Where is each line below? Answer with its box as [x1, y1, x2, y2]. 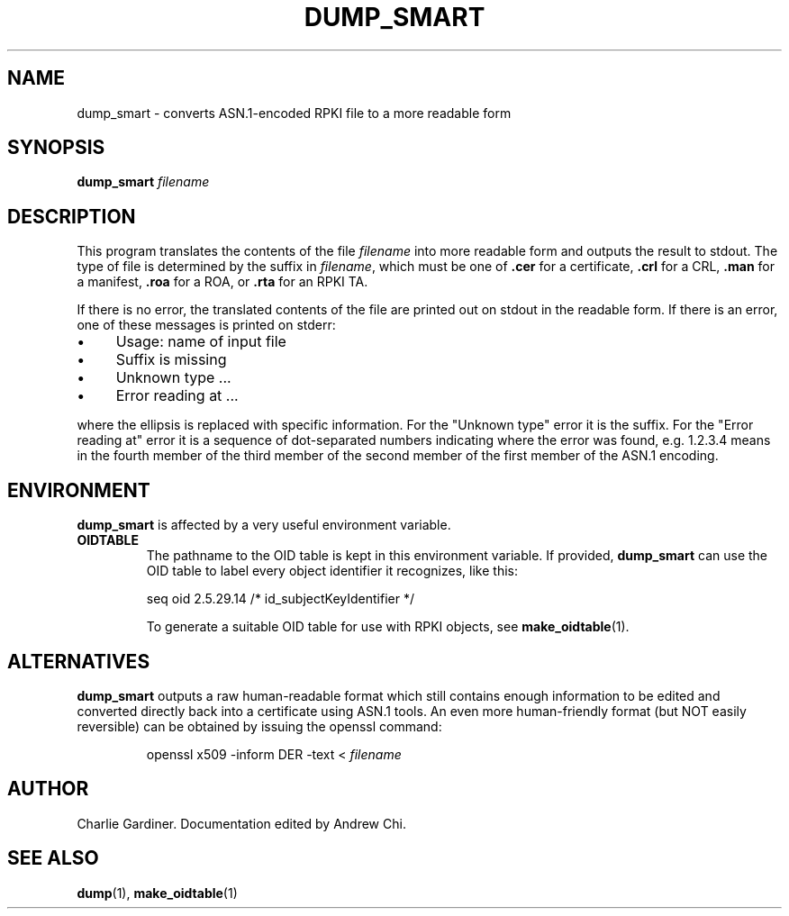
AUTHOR [7, 777, 89, 801]
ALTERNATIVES [7, 649, 150, 673]
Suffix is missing [115, 350, 227, 369]
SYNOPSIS [7, 136, 105, 159]
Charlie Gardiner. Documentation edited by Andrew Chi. [77, 815, 406, 831]
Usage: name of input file [115, 332, 286, 351]
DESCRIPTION [7, 204, 136, 228]
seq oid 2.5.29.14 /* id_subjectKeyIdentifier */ [146, 591, 414, 607]
